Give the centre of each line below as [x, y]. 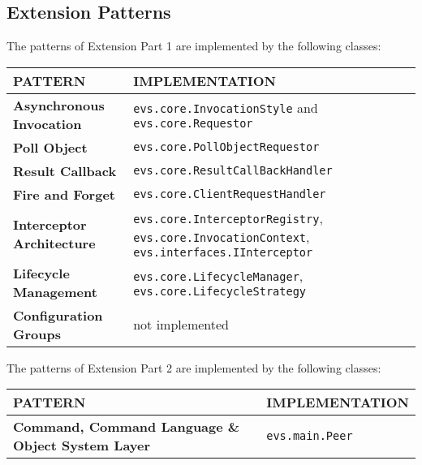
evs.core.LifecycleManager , [218, 276]
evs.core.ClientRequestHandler [230, 194]
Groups [37, 334]
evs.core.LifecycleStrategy [220, 292]
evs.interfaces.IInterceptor [223, 252]
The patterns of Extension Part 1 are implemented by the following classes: [194, 46]
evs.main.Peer [310, 436]
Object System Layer [82, 446]
